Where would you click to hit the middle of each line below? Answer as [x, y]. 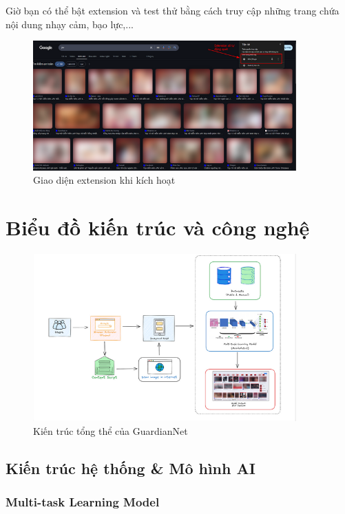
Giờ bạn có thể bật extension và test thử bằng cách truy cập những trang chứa [172, 10]
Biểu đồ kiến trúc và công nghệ [158, 227]
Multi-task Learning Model [83, 502]
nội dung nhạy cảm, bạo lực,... [70, 24]
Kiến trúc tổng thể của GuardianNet [111, 431]
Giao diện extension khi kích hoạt [104, 180]
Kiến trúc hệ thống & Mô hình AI [130, 468]
